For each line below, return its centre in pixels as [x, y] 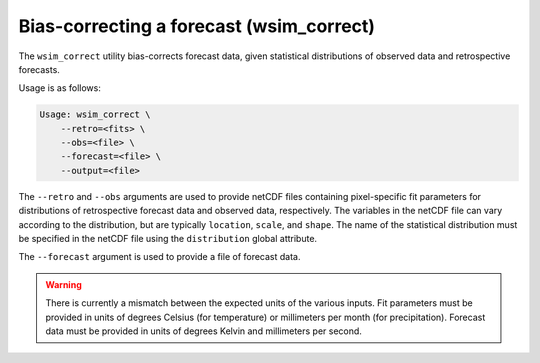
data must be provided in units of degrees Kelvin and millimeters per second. [203, 331]
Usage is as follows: [60, 88]
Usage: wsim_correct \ [95, 114]
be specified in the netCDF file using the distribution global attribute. [168, 239]
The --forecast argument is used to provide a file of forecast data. [159, 257]
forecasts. [39, 69]
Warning [63, 284]
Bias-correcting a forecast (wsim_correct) [196, 26]
